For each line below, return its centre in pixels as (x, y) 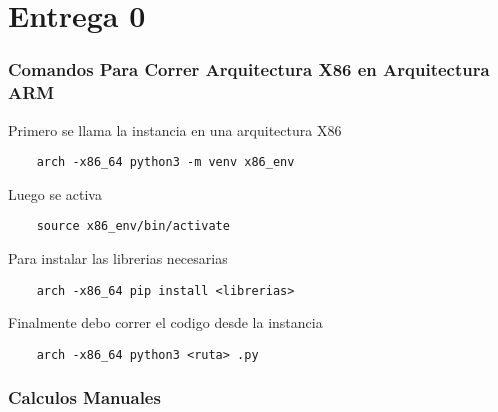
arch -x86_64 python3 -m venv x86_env (165, 162)
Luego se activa (55, 193)
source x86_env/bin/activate (133, 226)
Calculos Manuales (84, 397)
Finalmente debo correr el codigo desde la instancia (165, 322)
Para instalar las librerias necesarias (118, 258)
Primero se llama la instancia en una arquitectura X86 (175, 129)
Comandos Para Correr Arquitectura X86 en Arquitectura (249, 69)
